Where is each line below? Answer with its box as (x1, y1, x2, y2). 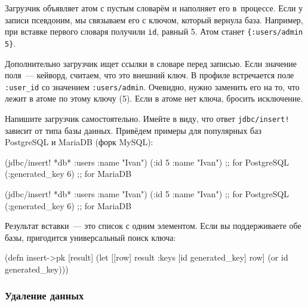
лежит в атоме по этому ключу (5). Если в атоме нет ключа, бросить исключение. (5, 92, 303, 105)
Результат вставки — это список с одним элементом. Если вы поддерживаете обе (5, 219, 301, 232)
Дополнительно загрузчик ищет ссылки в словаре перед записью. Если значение (5, 57, 297, 69)
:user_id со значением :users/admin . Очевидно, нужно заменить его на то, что (5, 80, 300, 93)
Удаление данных (5, 288, 84, 303)
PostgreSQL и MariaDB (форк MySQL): (5, 136, 153, 148)
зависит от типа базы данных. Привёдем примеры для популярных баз (5, 124, 261, 136)
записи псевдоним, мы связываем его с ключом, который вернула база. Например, (5, 13, 303, 26)
